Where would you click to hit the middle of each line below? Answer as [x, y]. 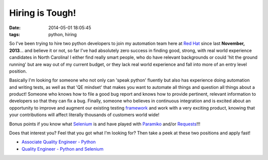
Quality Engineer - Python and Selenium [63, 149]
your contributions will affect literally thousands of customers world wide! [84, 115]
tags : [15, 34]
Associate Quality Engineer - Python [59, 142]
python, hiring [63, 34]
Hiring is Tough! [43, 13]
